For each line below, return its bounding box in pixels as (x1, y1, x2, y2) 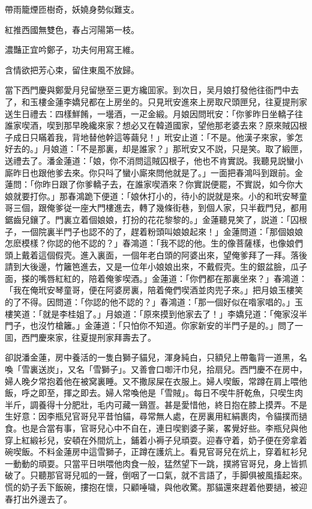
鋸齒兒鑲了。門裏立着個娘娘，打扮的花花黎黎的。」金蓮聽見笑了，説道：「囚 (5, 213, 299, 225)
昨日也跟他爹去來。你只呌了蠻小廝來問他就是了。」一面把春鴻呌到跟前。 (13, 166, 295, 178)
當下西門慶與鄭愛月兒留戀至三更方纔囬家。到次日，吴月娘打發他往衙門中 (5, 84, 290, 96)
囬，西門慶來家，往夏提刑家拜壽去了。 (5, 331, 156, 343)
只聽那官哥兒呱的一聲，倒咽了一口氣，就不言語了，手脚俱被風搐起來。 (29, 469, 307, 481)
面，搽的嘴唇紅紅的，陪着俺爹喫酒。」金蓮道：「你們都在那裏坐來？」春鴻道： (5, 272, 307, 284)
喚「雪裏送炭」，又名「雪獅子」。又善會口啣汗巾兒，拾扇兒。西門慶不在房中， (5, 363, 307, 376)
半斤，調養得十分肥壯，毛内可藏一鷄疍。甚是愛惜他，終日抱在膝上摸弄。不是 (5, 398, 307, 410)
